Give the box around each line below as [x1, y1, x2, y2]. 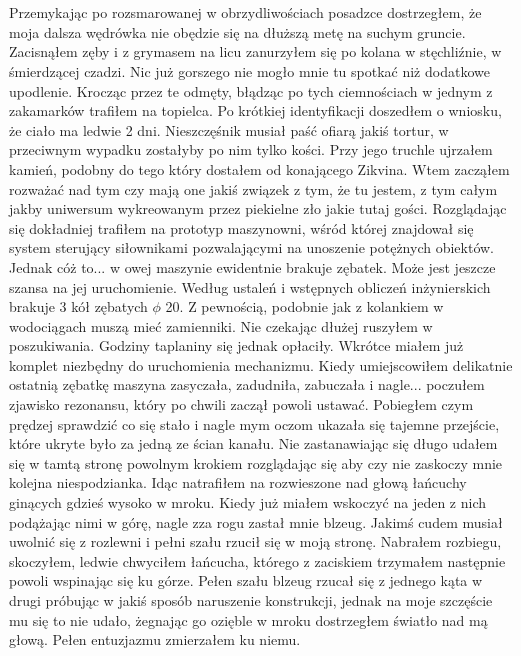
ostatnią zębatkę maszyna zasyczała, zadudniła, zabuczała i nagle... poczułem [9, 374, 485, 395]
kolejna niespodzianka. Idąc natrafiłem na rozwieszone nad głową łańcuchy [9, 472, 467, 493]
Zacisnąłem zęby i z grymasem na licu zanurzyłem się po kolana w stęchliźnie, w [9, 41, 502, 62]
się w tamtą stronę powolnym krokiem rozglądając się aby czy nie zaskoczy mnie [9, 452, 503, 473]
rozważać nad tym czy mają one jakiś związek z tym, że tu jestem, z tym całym [9, 178, 498, 199]
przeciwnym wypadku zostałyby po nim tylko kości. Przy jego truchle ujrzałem [9, 139, 493, 160]
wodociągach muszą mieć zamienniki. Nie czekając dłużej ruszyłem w [9, 315, 433, 336]
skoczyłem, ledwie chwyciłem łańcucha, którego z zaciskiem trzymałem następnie [9, 550, 506, 571]
